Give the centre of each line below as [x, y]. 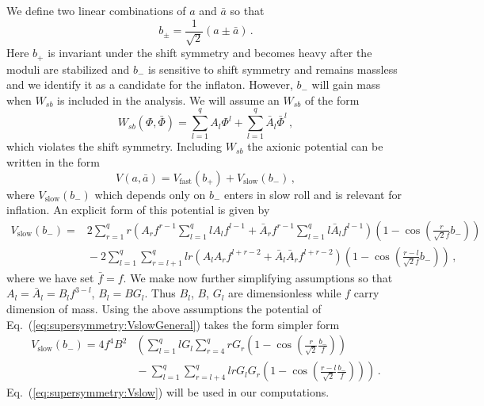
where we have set [50, 277]
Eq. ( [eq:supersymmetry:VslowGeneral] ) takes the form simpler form [173, 324]
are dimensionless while [285, 293]
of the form [332, 100]
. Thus [160, 293]
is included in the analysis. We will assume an [168, 100]
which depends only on [150, 194]
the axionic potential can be [315, 146]
